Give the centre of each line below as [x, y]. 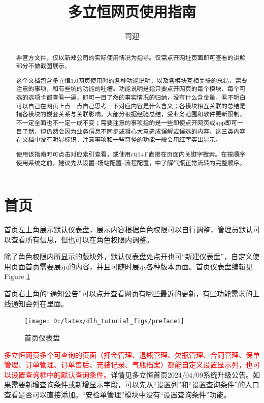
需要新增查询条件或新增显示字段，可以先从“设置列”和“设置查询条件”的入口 [135, 384]
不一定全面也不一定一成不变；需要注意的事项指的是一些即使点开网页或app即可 [127, 122]
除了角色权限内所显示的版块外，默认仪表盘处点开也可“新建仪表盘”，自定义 [128, 256]
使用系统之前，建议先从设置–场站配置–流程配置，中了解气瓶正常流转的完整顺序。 [131, 162]
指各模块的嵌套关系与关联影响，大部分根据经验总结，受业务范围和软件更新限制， [131, 114]
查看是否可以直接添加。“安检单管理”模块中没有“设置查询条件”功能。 [118, 394]
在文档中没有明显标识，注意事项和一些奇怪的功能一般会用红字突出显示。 [119, 139]
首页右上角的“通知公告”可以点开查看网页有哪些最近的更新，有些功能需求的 [128, 293]
